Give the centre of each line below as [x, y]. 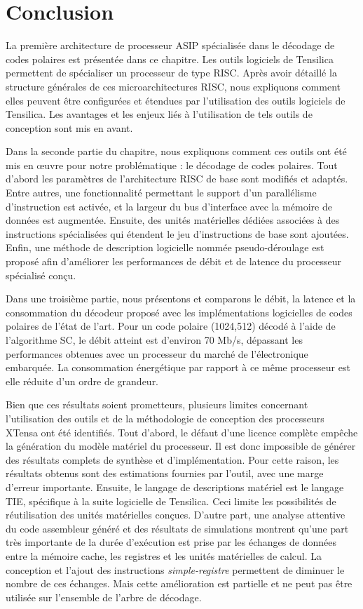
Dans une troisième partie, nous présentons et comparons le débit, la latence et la [181, 299]
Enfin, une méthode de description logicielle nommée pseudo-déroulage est [165, 247]
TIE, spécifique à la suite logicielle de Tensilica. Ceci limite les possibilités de [171, 501]
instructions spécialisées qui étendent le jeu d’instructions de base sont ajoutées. [177, 233]
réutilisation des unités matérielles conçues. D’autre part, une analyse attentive [176, 515]
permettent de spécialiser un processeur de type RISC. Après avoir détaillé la [171, 73]
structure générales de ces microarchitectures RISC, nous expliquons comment [173, 86]
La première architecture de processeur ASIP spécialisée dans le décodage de [170, 45]
